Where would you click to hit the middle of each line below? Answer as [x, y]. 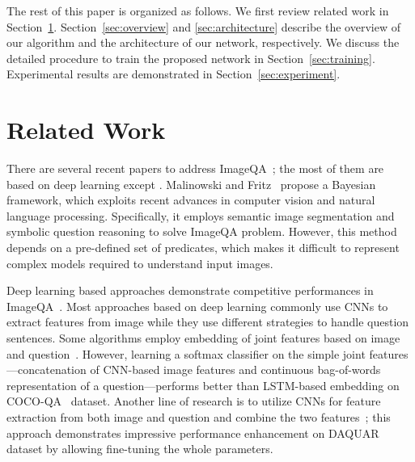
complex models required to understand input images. [140, 263]
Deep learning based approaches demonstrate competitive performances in [190, 290]
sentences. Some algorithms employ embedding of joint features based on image [203, 338]
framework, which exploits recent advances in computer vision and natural [191, 200]
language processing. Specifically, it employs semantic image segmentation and [201, 215]
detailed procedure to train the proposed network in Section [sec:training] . [191, 58]
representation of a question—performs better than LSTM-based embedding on [203, 385]
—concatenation [47, 370]
